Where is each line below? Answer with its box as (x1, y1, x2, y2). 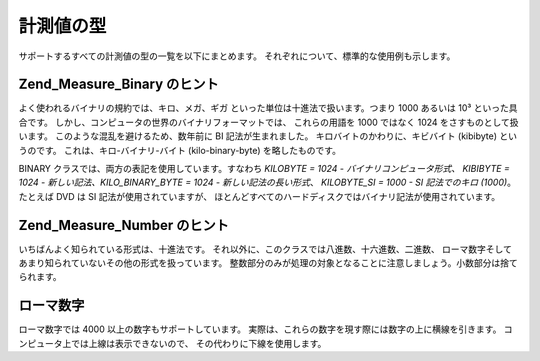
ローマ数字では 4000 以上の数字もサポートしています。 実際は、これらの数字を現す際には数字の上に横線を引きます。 (18, 323, 502, 335)
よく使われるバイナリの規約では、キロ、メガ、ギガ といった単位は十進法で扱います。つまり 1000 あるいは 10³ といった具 (18, 102, 518, 114)
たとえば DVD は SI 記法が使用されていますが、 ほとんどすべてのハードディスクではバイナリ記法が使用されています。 (18, 190, 501, 202)
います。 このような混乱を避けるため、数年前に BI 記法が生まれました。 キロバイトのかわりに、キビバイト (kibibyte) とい (18, 130, 517, 142)
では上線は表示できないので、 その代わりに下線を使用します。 (70, 337, 327, 349)
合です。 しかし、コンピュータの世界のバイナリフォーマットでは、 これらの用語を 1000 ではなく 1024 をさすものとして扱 (18, 116, 519, 128)
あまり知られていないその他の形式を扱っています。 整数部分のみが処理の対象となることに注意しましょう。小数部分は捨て (18, 257, 519, 269)
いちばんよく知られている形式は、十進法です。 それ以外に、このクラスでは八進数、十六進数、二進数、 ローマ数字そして (18, 243, 512, 255)
